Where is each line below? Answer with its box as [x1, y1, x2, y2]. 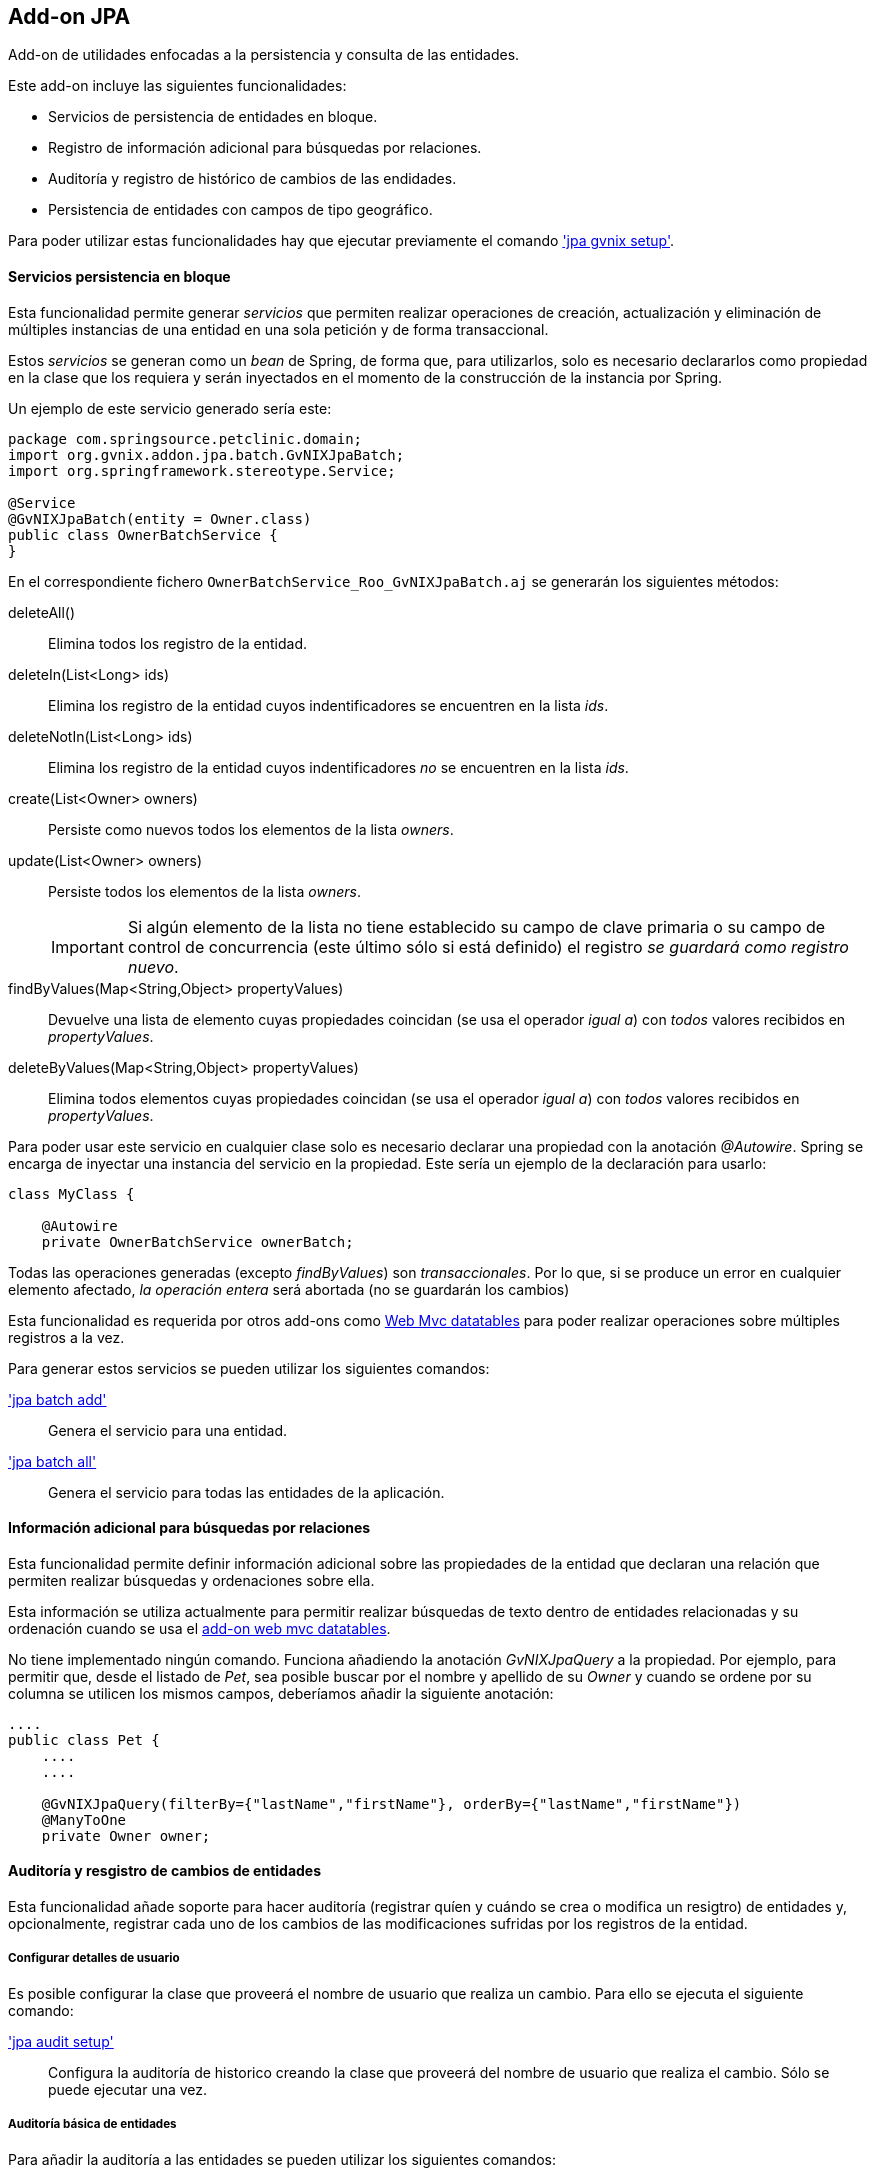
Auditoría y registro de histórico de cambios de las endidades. [48, 170, 457, 188]
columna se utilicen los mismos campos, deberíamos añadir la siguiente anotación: [8, 1684, 554, 1702]
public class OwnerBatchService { [8, 526, 278, 543]
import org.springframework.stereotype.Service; [8, 462, 396, 479]
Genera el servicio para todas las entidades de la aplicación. [48, 1483, 445, 1501]
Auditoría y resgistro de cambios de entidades [8, 1862, 322, 1880]
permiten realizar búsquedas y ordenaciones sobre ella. [8, 1571, 375, 1589]
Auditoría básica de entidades [8, 2117, 177, 2132]
